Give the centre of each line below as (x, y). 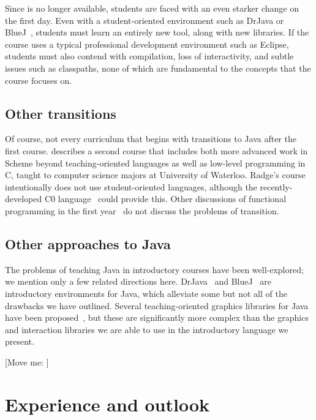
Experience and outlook (107, 404)
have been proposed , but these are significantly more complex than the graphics (157, 317)
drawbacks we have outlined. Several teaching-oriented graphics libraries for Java (157, 305)
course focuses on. (39, 80)
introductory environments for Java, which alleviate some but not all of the (146, 293)
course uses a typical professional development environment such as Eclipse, (147, 44)
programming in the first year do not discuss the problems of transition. (142, 210)
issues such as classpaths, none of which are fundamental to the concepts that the (158, 68)
